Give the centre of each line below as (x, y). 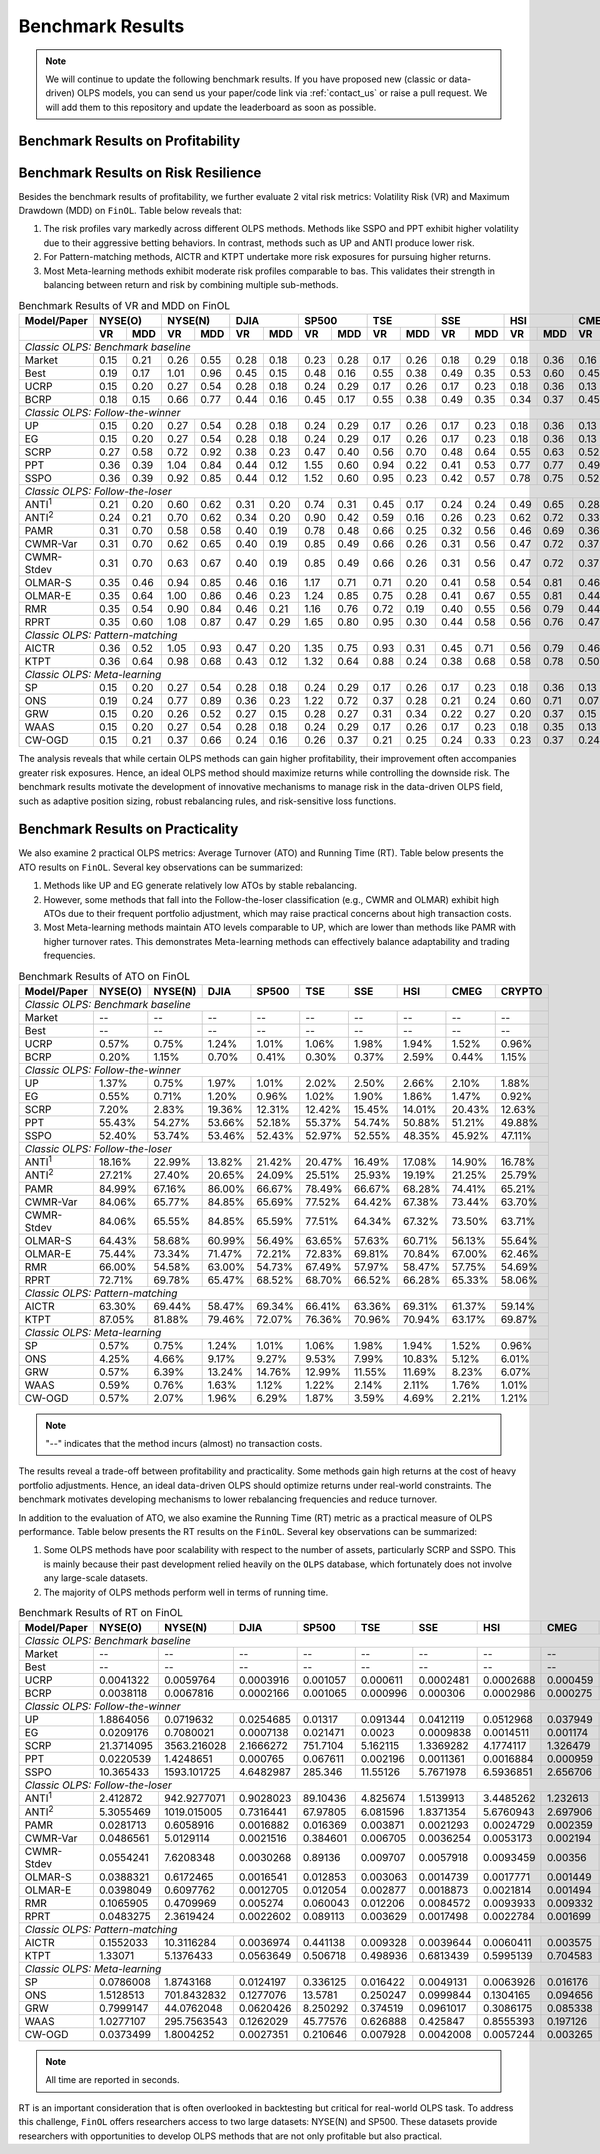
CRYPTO (521, 991)
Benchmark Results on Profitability (129, 140)
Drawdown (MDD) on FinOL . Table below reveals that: (130, 211)
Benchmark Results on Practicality (128, 829)
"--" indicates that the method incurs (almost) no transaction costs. (184, 1444)
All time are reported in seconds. (112, 2080)
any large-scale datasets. (96, 1578)
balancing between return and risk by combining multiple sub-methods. (191, 284)
